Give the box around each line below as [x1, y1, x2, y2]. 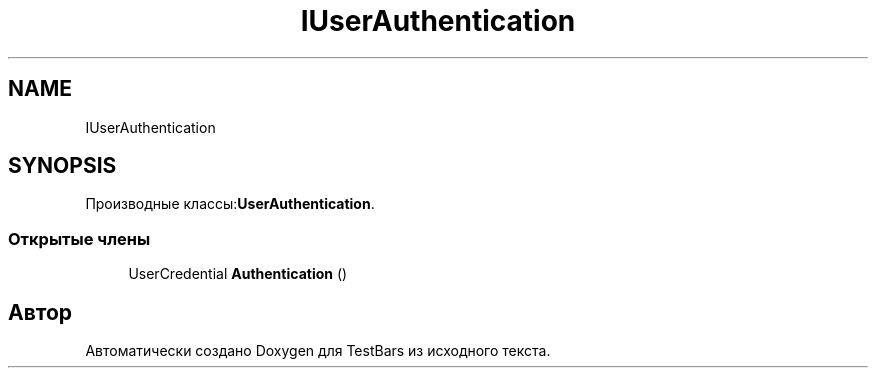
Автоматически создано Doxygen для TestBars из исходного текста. [85, 342, 551, 360]
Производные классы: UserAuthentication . [85, 195, 375, 213]
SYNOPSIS [8, 153, 117, 179]
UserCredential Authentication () [128, 265, 348, 283]
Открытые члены [8, 228, 151, 249]
